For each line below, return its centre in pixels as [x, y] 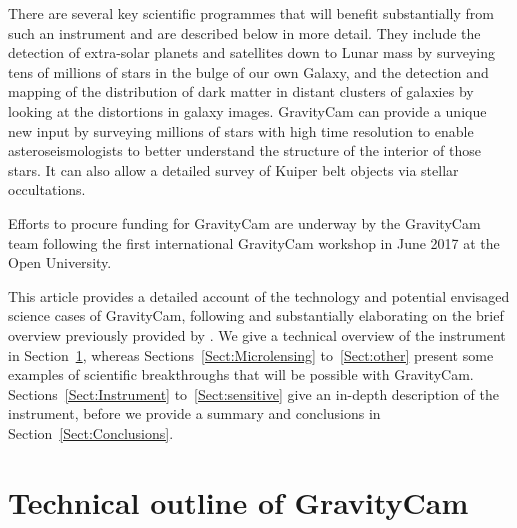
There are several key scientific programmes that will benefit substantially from [251, 13]
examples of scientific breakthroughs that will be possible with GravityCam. [241, 374]
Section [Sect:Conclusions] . [91, 432]
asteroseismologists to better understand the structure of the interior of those [244, 150]
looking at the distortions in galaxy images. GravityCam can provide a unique [247, 110]
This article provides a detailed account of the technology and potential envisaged [259, 295]
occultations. [47, 189]
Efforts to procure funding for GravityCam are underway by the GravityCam [244, 222]
